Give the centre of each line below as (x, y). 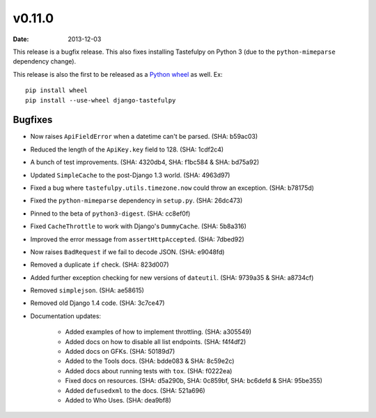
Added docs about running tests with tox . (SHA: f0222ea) (149, 371)
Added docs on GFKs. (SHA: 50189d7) (120, 352)
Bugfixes (33, 120)
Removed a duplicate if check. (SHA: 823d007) (100, 264)
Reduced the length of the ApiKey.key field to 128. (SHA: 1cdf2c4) (127, 149)
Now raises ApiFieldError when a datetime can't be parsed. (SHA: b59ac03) (144, 137)
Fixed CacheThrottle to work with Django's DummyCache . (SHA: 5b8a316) (139, 226)
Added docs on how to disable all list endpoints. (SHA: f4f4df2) (156, 341)
